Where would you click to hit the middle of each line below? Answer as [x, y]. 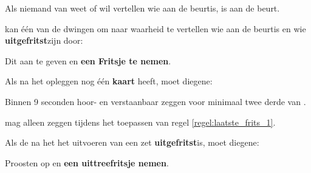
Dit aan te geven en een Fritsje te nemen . [88, 60]
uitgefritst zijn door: [44, 40]
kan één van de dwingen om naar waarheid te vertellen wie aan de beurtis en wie [155, 28]
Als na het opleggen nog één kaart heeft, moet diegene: [109, 81]
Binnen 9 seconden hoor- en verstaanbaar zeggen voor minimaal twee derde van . [155, 101]
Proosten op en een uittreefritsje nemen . [87, 162]
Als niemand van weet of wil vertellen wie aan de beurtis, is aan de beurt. [142, 8]
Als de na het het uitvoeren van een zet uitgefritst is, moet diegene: [132, 142]
